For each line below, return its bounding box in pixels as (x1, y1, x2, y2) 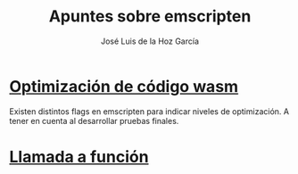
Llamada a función (9, 146, 149, 167)
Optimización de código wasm (9, 76, 239, 96)
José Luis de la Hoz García (101, 36, 199, 46)
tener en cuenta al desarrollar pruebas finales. (9, 115, 179, 126)
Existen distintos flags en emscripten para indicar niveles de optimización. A (9, 105, 290, 117)
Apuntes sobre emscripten (48, 6, 252, 27)
